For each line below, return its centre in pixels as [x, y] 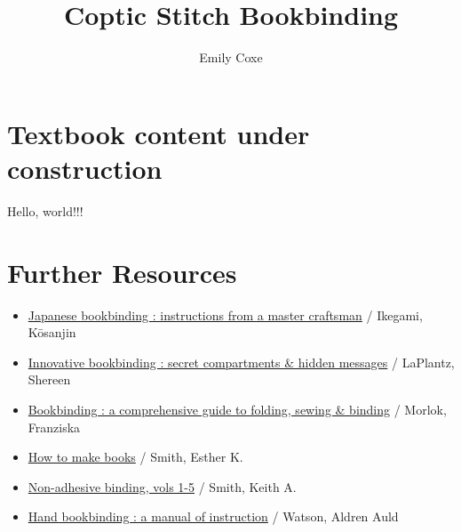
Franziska [54, 427]
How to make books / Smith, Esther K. [135, 457]
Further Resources [122, 272]
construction [85, 168]
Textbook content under [159, 133]
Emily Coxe [231, 57]
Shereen [49, 379]
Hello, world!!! [45, 210]
